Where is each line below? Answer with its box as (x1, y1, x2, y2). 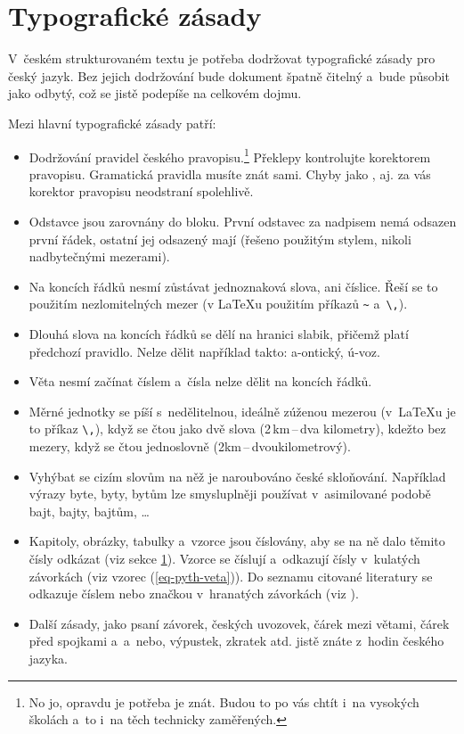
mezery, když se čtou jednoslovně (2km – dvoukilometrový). (28, 437, 351, 455)
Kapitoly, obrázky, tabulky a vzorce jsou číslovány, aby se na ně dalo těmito (28, 532, 445, 550)
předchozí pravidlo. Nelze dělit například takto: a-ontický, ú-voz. (28, 342, 380, 360)
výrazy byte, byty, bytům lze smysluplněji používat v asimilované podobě (28, 484, 431, 503)
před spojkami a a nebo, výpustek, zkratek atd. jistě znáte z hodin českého (28, 631, 444, 650)
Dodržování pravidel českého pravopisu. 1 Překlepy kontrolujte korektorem (28, 144, 431, 166)
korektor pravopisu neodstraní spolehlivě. (28, 182, 254, 201)
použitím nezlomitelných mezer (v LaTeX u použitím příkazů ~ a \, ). (28, 294, 408, 313)
